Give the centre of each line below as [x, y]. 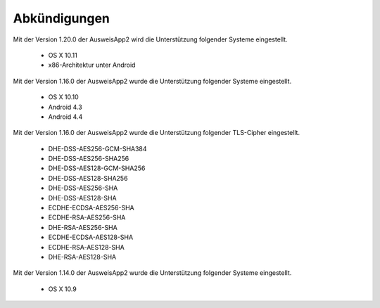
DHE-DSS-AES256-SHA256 [89, 159]
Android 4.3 [65, 107]
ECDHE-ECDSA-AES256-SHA [91, 208]
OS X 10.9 [62, 289]
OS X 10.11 [63, 55]
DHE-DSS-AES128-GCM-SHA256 [97, 168]
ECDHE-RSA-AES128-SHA [86, 247]
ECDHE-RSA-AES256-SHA [87, 217]
